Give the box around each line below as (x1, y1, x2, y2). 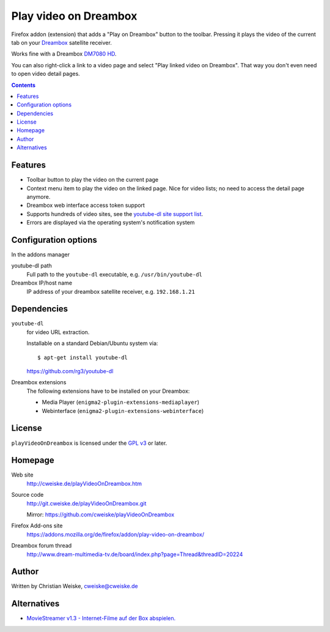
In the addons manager (11, 251, 70, 258)
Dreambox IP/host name (11, 279, 73, 287)
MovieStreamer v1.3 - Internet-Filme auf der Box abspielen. (26, 615, 176, 622)
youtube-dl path (11, 262, 52, 269)
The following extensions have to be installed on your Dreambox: (26, 387, 190, 395)
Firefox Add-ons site (11, 522, 63, 529)
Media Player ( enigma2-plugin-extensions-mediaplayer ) (42, 398, 200, 406)
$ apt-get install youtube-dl (37, 354, 128, 361)
